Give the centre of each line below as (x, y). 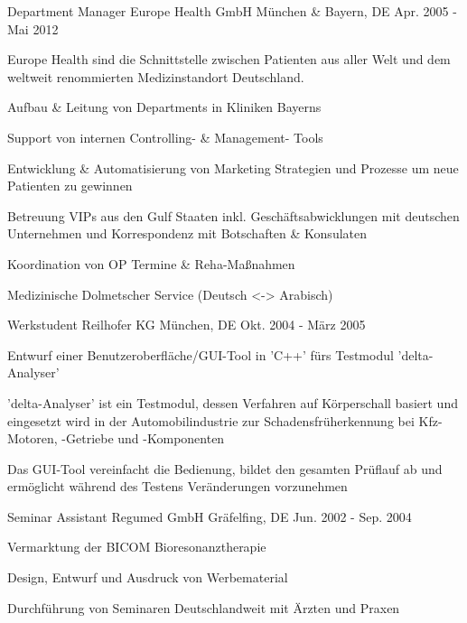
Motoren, (33, 438)
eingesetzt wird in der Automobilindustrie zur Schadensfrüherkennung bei (211, 420)
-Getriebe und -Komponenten (143, 438)
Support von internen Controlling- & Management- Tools (165, 137)
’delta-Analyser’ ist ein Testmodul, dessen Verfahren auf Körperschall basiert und (233, 402)
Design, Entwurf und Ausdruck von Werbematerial (148, 577)
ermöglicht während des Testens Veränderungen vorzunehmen (177, 486)
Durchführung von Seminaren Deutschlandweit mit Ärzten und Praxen (204, 607)
